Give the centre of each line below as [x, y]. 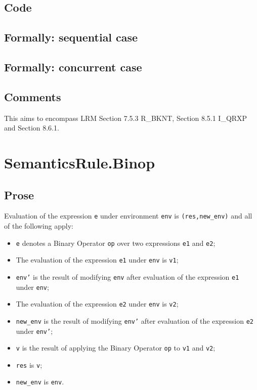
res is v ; [29, 364]
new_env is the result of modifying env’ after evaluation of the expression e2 [135, 320]
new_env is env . [40, 382]
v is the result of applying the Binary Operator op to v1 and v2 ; [116, 348]
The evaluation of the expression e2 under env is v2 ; [97, 304]
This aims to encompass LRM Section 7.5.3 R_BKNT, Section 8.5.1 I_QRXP [126, 118]
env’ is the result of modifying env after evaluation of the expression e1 [127, 276]
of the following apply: [39, 225]
